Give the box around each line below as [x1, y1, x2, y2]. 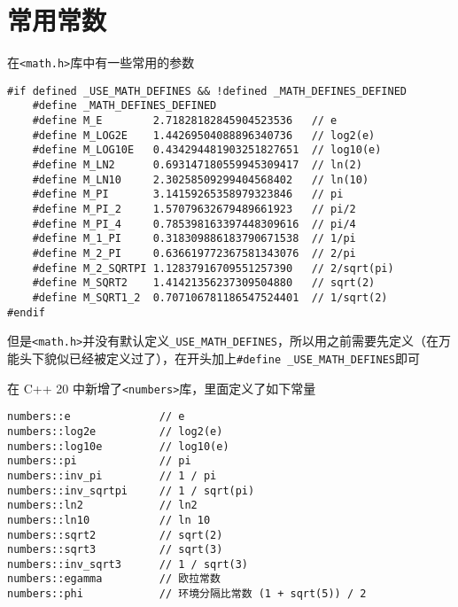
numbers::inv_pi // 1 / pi [7, 469, 217, 482]
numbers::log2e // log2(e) [7, 424, 223, 438]
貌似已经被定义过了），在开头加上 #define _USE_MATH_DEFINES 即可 [43, 348, 420, 367]
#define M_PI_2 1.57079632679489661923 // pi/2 [32, 203, 356, 216]
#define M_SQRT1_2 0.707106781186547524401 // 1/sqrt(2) [32, 291, 388, 304]
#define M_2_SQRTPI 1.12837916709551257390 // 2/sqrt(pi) [32, 261, 394, 275]
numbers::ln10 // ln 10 [7, 513, 211, 526]
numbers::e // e [7, 410, 185, 424]
